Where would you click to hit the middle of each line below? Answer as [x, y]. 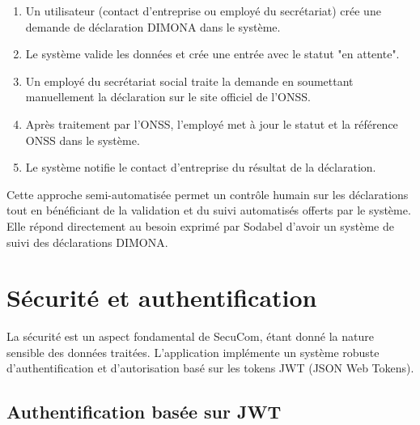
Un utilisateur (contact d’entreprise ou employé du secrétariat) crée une [203, 11]
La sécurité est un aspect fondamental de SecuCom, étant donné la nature [190, 336]
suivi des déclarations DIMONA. [87, 242]
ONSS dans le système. [83, 140]
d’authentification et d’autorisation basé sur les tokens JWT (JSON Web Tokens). [210, 368]
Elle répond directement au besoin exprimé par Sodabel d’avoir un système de [200, 225]
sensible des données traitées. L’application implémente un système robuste [193, 352]
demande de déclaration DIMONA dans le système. [153, 26]
